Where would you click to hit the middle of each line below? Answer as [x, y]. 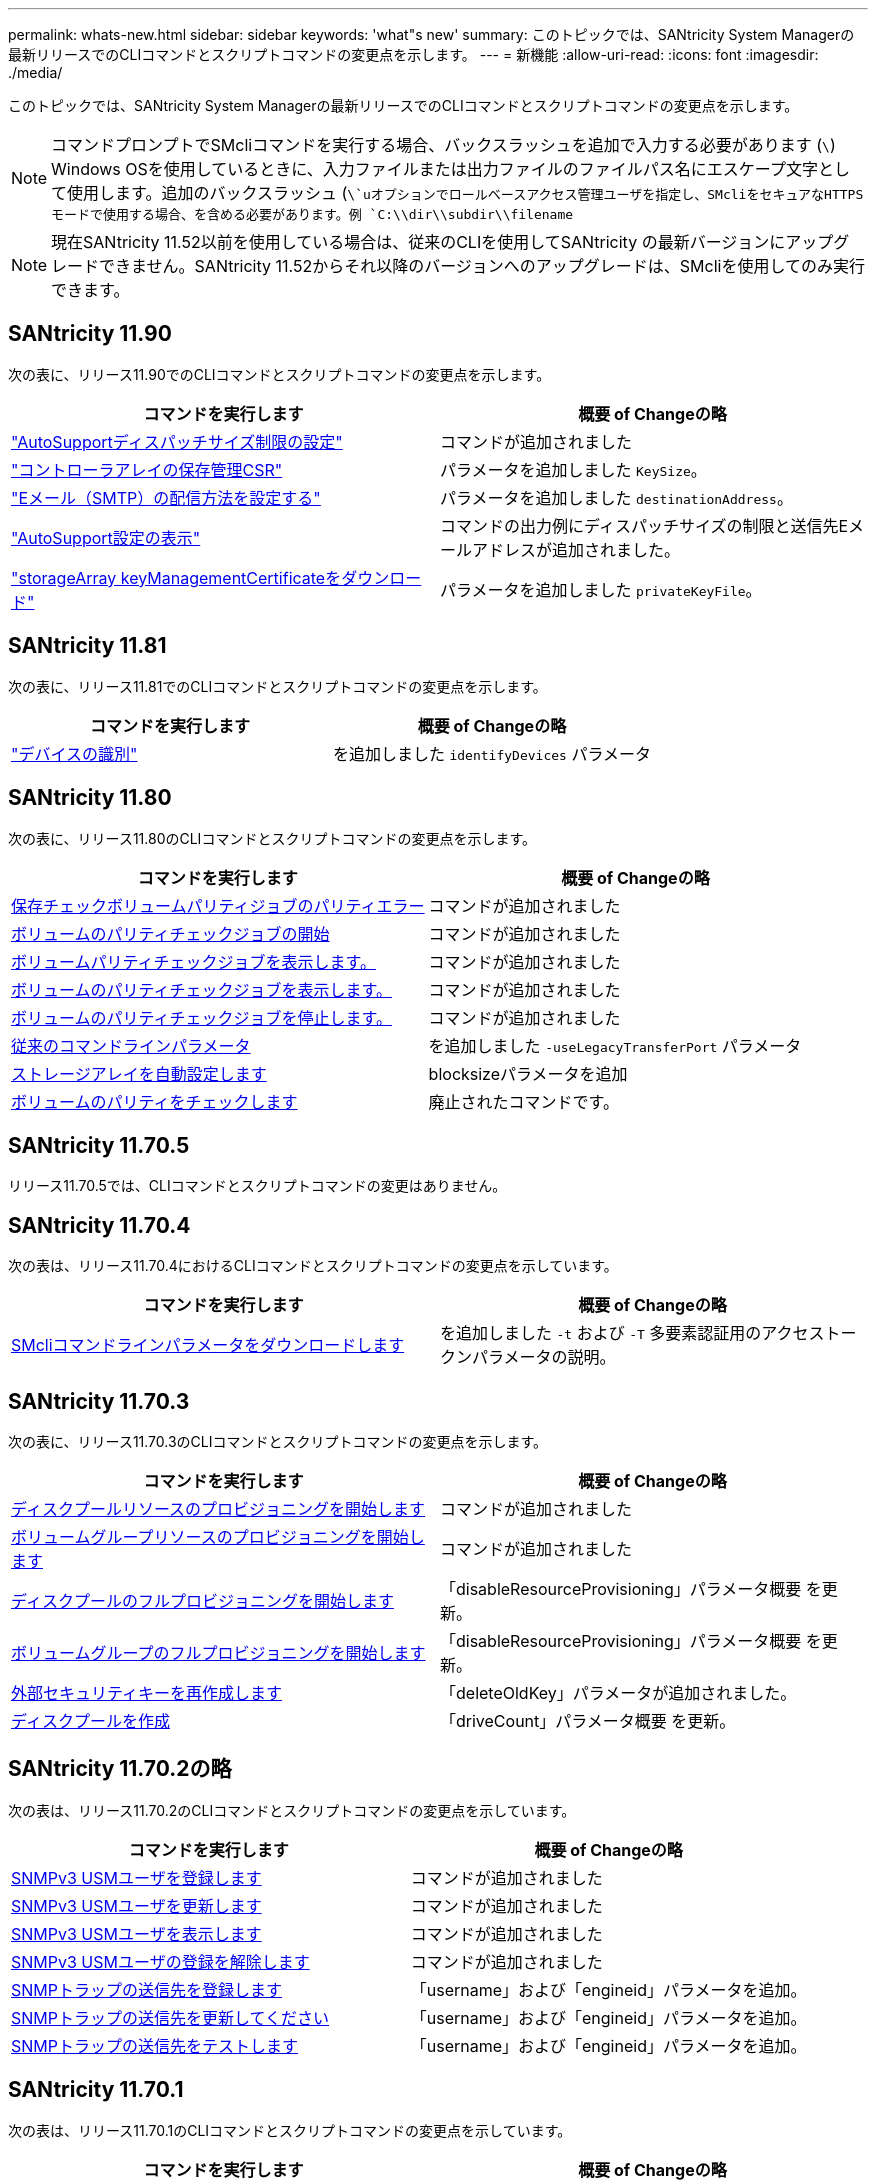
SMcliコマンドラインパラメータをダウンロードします [208, 1345]
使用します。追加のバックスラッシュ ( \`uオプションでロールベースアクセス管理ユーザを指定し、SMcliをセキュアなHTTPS [465, 193]
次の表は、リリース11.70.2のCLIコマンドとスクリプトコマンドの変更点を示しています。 [292, 1810]
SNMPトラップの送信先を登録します [146, 1989]
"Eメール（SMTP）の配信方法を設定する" [166, 497]
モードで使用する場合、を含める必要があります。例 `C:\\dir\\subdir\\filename [312, 214]
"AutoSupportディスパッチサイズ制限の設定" [177, 441]
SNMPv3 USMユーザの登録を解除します [160, 1961]
